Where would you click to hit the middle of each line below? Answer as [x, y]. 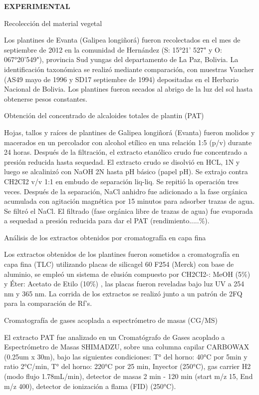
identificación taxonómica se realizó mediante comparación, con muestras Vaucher [129, 69]
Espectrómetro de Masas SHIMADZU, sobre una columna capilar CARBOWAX [127, 347]
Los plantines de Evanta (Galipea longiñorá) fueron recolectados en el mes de [122, 40]
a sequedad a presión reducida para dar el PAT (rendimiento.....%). [107, 221]
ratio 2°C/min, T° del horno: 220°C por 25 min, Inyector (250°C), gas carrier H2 [128, 366]
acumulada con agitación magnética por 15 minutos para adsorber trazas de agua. [129, 201]
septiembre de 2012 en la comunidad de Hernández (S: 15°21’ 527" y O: [113, 49]
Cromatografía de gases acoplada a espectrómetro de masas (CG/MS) [111, 320]
